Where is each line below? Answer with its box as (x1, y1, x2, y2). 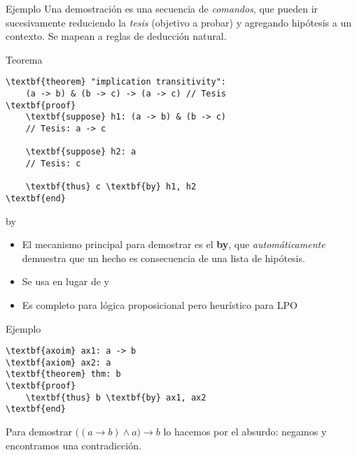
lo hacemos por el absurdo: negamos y (163, 424, 327, 439)
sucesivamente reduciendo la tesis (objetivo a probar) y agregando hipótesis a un (6, 15, 351, 29)
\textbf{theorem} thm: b (6, 369, 121, 380)
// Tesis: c (25, 158, 81, 168)
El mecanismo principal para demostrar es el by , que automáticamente (22, 237, 325, 252)
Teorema (6, 52, 43, 66)
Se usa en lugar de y (22, 274, 109, 289)
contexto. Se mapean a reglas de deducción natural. (6, 29, 227, 43)
